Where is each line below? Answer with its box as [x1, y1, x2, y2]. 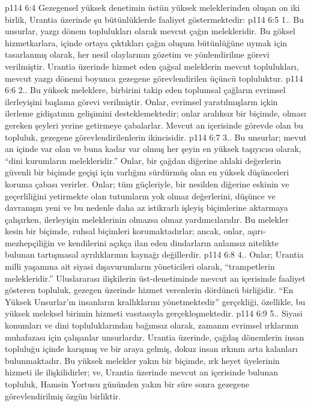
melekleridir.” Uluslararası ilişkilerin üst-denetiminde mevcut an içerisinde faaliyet [5, 271, 306, 284]
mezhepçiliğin [5, 236, 55, 249]
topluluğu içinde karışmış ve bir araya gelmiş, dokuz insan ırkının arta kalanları [5, 342, 298, 355]
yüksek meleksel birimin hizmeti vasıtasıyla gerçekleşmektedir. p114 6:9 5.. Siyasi [5, 307, 303, 320]
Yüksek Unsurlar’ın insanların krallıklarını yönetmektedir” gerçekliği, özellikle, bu [5, 295, 306, 308]
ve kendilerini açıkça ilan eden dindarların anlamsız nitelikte [57, 236, 279, 249]
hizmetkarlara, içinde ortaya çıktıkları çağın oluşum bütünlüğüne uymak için [5, 36, 288, 49]
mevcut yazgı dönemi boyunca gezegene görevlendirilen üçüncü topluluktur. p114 [5, 71, 303, 84]
